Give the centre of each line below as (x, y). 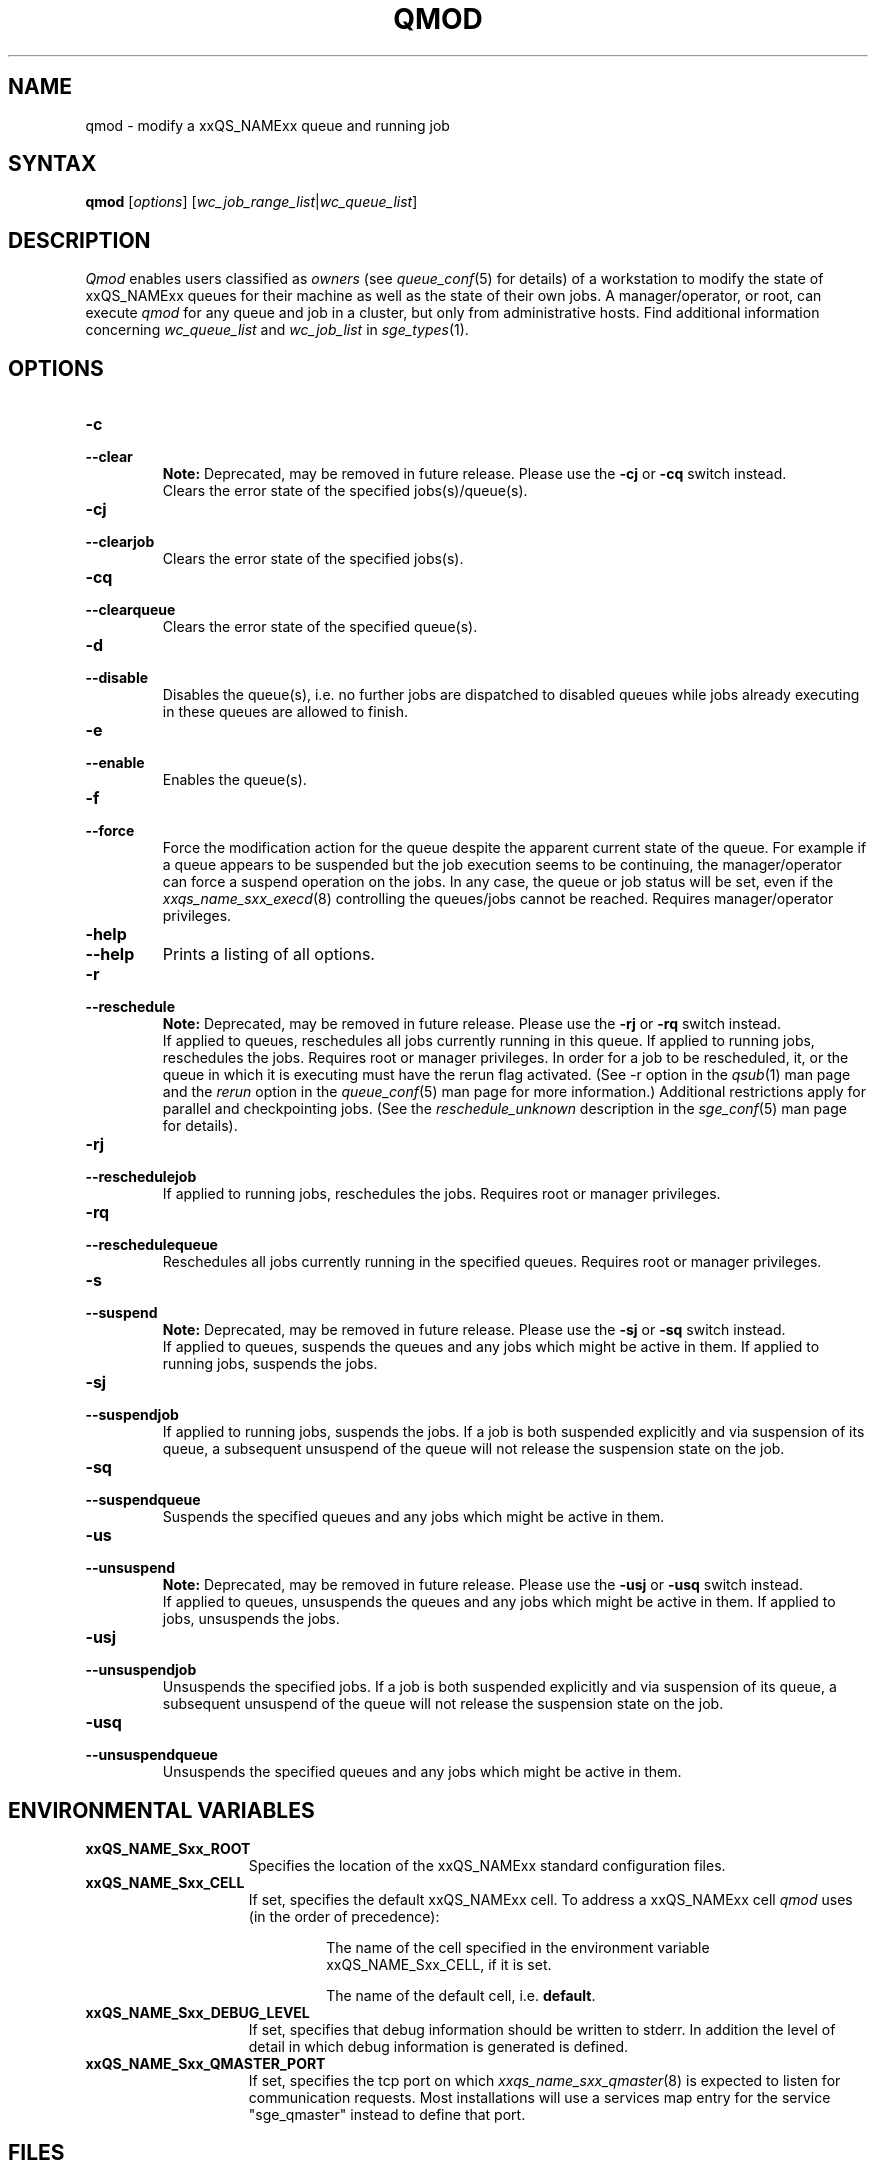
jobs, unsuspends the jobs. (251, 1619)
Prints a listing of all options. (268, 954)
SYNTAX (52, 164)
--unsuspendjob (141, 1670)
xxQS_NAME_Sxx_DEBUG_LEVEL (197, 2012)
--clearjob (120, 542)
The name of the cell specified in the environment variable (518, 1947)
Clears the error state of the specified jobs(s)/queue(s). (345, 491)
